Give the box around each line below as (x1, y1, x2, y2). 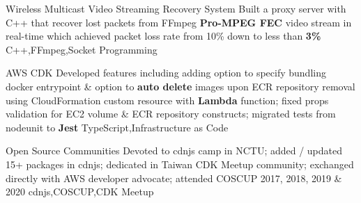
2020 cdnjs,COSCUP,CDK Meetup (6, 184, 154, 199)
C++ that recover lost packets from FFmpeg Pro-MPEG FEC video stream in (6, 15, 352, 29)
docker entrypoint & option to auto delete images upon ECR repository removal (6, 79, 355, 93)
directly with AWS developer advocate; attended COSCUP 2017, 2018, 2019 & (6, 170, 342, 185)
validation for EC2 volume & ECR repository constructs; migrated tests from (6, 106, 336, 121)
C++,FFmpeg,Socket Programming (6, 42, 158, 56)
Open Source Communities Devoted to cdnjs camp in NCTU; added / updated (6, 143, 343, 158)
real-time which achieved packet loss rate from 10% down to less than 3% (6, 29, 321, 43)
